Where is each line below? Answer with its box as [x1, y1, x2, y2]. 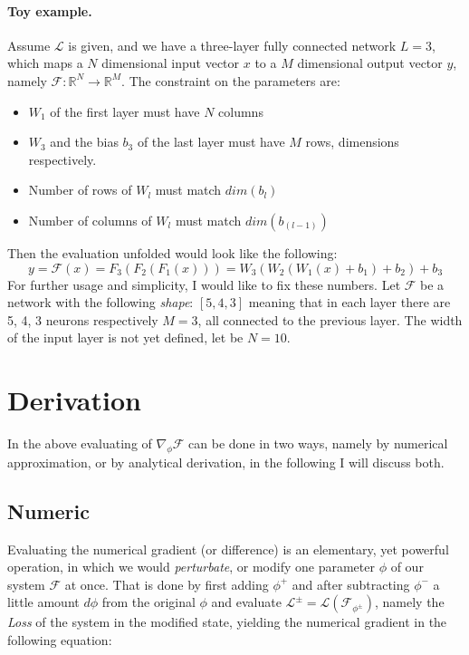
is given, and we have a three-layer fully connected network [68, 35, 397, 54]
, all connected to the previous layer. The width [197, 310, 463, 329]
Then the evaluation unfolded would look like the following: [7, 243, 338, 262]
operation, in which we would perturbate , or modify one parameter [7, 557, 375, 576]
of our [390, 557, 424, 576]
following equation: [7, 631, 112, 650]
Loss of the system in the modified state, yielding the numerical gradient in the [7, 612, 447, 631]
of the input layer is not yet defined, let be [7, 328, 244, 347]
